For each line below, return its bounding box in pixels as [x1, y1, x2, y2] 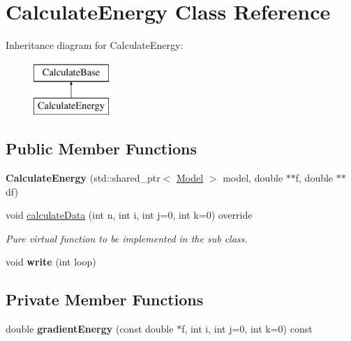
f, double [295, 170, 334, 185]
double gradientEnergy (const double [6, 321, 174, 336]
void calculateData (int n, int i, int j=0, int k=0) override [6, 208, 253, 222]
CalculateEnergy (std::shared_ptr [6, 170, 160, 185]
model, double [223, 170, 283, 185]
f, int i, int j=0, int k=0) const [181, 321, 313, 336]
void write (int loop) [6, 254, 96, 269]
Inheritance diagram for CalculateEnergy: [6, 38, 184, 52]
